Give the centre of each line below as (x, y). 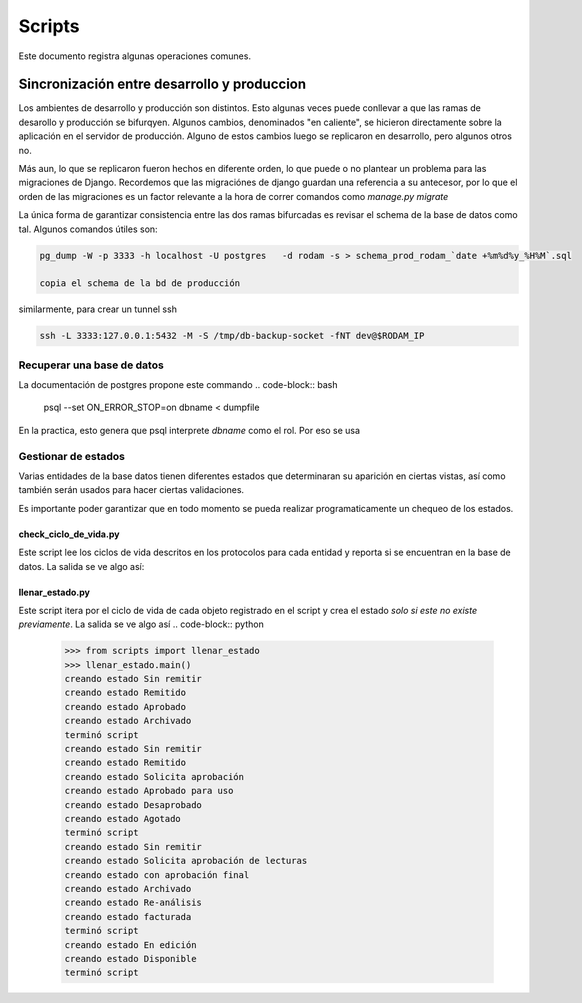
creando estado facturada (128, 916)
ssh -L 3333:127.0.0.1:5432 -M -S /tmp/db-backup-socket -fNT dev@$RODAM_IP (232, 336)
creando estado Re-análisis (133, 903)
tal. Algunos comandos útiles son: (88, 229)
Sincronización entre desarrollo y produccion (162, 84)
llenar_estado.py (54, 592)
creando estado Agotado (123, 818)
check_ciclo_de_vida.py (69, 534)
